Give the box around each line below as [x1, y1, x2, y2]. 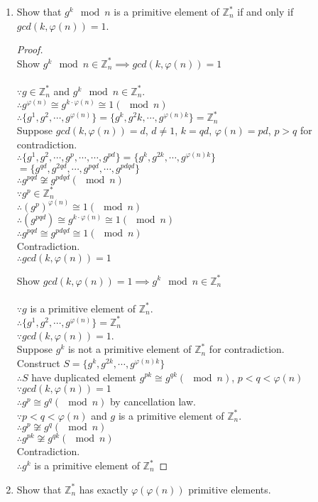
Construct [16, 355, 60, 370]
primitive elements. [188, 481, 271, 496]
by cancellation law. [109, 394, 196, 409]
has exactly [79, 481, 128, 496]
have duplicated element [31, 369, 137, 384]
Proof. [16, 42, 43, 57]
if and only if [237, 4, 294, 18]
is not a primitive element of [67, 342, 192, 356]
